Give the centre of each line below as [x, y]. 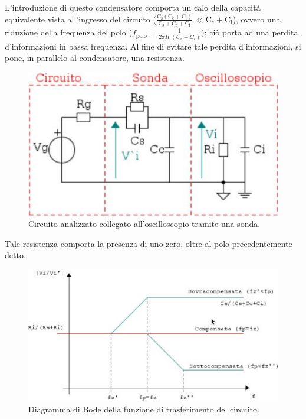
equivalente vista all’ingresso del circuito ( [80, 19]
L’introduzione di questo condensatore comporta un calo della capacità [133, 7]
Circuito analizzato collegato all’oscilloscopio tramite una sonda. [144, 224]
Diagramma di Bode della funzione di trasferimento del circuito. [144, 409]
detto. [15, 255]
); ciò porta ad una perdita [250, 32]
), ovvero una [256, 19]
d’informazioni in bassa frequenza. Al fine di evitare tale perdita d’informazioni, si [153, 46]
